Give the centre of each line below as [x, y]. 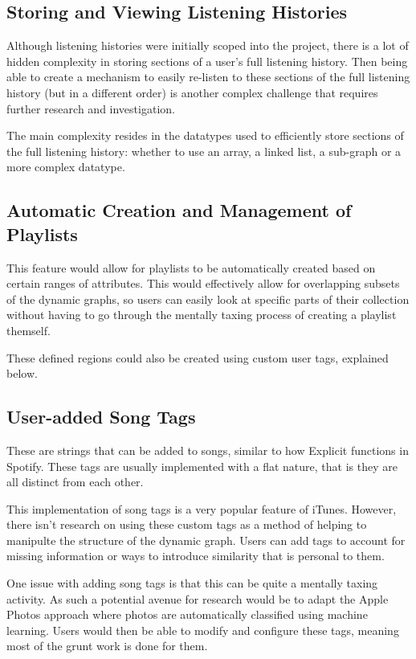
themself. [29, 330]
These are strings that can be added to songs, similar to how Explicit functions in [208, 450]
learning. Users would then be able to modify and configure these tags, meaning [203, 630]
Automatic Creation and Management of [179, 210]
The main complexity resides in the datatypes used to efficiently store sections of [205, 135]
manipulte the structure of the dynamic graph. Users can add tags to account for [206, 540]
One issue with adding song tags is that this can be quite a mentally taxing [192, 583]
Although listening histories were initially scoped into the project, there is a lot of [208, 45]
